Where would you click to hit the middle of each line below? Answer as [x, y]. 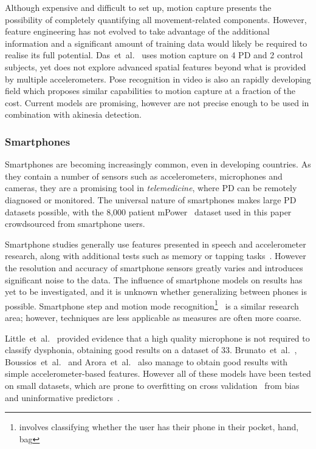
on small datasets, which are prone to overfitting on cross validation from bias [152, 385]
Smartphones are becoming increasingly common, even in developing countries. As [158, 164]
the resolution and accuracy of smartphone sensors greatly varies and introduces [154, 267]
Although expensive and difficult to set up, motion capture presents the [138, 7]
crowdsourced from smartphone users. [75, 224]
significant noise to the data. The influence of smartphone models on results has [154, 279]
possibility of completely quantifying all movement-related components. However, [156, 19]
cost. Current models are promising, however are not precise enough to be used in [157, 102]
